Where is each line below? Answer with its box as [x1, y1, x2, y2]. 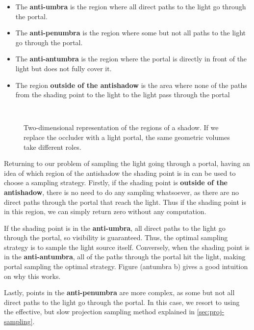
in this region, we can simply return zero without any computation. [4, 206, 206, 217]
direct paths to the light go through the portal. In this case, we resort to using [4, 297, 240, 307]
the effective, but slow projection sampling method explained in [4, 306, 195, 317]
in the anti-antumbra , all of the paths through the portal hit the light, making [4, 251, 246, 262]
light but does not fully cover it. [15, 63, 112, 73]
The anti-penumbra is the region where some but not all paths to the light [15, 27, 246, 38]
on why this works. [4, 271, 61, 281]
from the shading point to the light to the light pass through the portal [15, 89, 230, 100]
